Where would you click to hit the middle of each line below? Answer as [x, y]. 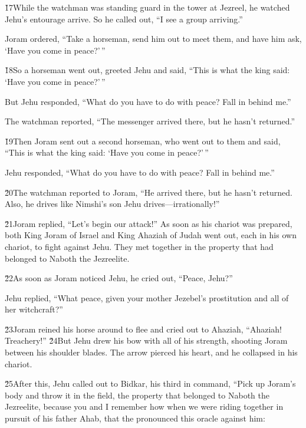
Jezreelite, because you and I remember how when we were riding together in [144, 406]
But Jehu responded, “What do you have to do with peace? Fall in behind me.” [148, 101]
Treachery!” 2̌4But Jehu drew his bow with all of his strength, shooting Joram [146, 340]
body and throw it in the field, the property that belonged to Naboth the [137, 395]
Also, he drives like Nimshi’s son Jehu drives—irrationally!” [112, 204]
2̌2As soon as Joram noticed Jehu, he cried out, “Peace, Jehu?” [119, 278]
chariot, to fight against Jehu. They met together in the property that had [139, 246]
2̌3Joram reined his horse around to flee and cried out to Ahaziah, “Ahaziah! [143, 329]
